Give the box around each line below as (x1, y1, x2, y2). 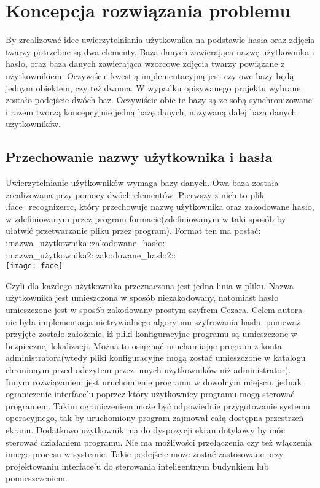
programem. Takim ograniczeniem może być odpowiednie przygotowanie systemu (6, 399, 310, 412)
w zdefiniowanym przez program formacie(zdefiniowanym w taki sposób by (6, 212, 286, 225)
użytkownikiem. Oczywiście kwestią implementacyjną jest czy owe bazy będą (6, 69, 294, 82)
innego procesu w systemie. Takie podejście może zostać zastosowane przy (6, 447, 284, 460)
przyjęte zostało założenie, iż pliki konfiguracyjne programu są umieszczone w (6, 327, 297, 340)
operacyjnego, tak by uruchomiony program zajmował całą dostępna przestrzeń (6, 411, 304, 424)
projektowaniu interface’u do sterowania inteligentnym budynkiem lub (6, 459, 269, 472)
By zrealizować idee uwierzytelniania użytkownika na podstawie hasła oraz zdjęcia (6, 33, 315, 46)
